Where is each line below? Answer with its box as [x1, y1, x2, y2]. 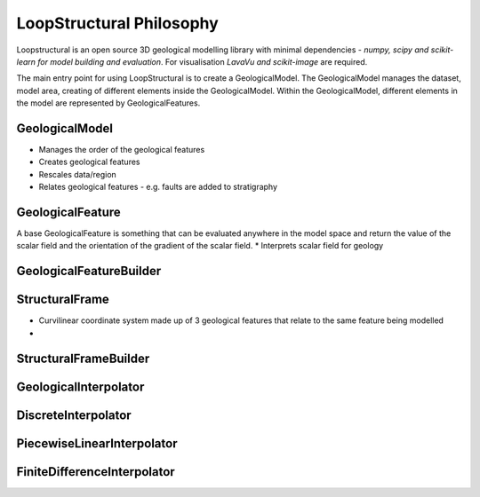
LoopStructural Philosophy [16, 13, 220, 33]
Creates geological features [38, 156, 140, 168]
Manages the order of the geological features [38, 145, 205, 155]
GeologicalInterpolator [16, 379, 145, 394]
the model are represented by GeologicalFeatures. [16, 98, 201, 108]
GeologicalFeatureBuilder [16, 264, 162, 279]
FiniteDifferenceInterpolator [16, 464, 175, 479]
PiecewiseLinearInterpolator [16, 436, 178, 451]
